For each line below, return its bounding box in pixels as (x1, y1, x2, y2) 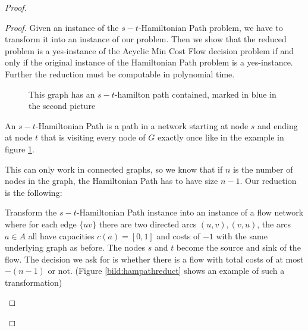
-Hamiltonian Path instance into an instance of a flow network (76, 206, 304, 218)
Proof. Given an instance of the (5, 21, 119, 33)
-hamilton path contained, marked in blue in (114, 88, 276, 100)
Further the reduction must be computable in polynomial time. (5, 67, 235, 80)
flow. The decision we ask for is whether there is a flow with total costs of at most (5, 252, 304, 265)
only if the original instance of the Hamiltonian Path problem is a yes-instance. (5, 56, 293, 68)
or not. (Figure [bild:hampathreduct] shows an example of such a (48, 264, 285, 277)
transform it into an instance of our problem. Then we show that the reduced (5, 33, 287, 45)
